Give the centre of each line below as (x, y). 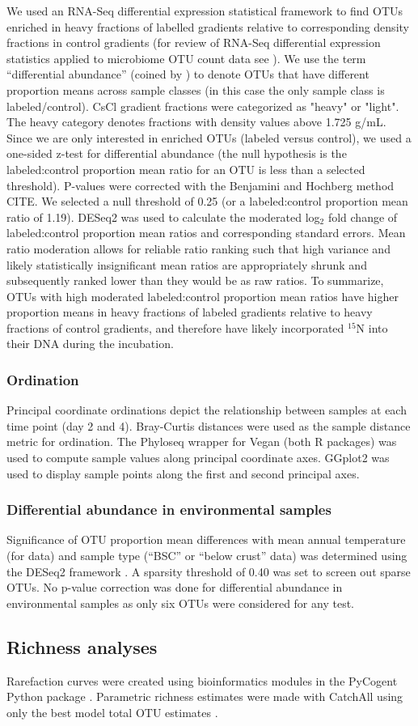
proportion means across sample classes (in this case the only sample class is (196, 89)
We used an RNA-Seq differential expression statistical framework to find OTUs (205, 11)
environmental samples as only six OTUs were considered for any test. (180, 603)
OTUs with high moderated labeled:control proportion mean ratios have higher (203, 296)
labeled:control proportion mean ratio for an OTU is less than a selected (186, 169)
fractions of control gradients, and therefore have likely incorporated (175, 327)
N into (372, 327)
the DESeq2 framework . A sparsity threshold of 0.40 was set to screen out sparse (209, 571)
